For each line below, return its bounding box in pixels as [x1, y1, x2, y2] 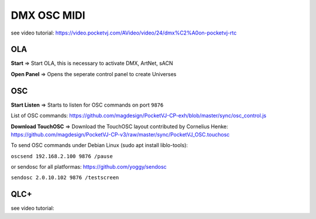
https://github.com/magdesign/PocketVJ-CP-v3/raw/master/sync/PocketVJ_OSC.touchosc [11, 131, 230, 138]
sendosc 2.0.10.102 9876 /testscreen [11, 174, 119, 181]
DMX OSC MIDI [11, 9, 85, 22]
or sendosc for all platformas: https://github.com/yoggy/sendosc [11, 163, 167, 170]
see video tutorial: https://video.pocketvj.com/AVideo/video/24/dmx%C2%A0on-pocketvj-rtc [11, 29, 237, 36]
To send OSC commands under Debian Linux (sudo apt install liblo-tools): [11, 142, 188, 149]
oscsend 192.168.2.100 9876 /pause [11, 153, 114, 159]
